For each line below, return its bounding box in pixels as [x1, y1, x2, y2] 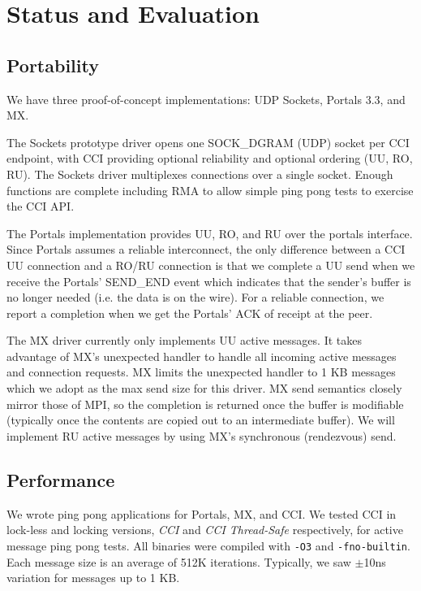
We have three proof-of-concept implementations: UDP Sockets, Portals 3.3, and [6, 90, 406, 107]
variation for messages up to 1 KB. [6, 569, 180, 586]
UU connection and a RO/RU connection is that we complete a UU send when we [6, 256, 415, 273]
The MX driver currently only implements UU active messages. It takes [6, 332, 362, 349]
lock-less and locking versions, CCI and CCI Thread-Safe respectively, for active [6, 521, 403, 538]
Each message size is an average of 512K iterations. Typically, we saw [6, 553, 351, 570]
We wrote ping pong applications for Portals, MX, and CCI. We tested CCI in [6, 505, 397, 522]
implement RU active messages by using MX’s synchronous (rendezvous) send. [6, 427, 397, 444]
